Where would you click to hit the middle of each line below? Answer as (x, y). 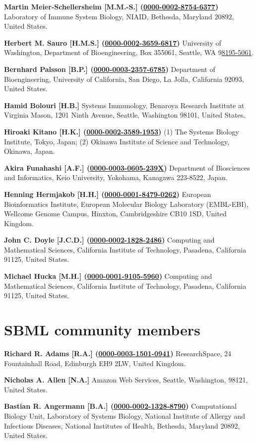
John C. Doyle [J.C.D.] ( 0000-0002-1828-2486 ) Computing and (109, 240)
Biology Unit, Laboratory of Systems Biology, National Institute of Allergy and (125, 415)
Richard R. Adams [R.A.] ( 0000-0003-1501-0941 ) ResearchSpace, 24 (118, 353)
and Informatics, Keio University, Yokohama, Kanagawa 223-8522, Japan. (116, 177)
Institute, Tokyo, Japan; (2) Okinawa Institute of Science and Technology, (117, 141)
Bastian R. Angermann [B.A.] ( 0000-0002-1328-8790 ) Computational (120, 406)
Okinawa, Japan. (30, 151)
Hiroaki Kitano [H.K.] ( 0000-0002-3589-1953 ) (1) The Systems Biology (122, 131)
